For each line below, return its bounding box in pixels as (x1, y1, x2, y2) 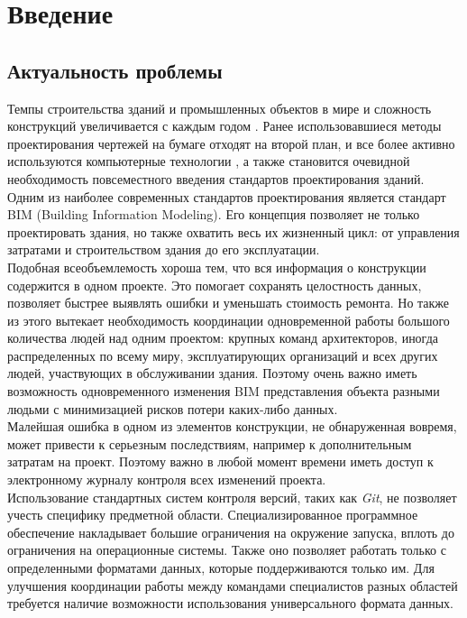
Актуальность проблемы (7, 56, 223, 84)
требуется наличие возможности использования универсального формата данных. (7, 594, 453, 613)
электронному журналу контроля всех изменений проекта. (7, 470, 326, 489)
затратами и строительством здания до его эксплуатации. (7, 240, 320, 259)
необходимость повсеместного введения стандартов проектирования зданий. (7, 169, 425, 188)
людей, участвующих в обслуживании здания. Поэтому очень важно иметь (7, 364, 417, 383)
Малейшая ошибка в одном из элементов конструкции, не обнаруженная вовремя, (7, 417, 457, 436)
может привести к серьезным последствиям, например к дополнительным (7, 434, 412, 453)
